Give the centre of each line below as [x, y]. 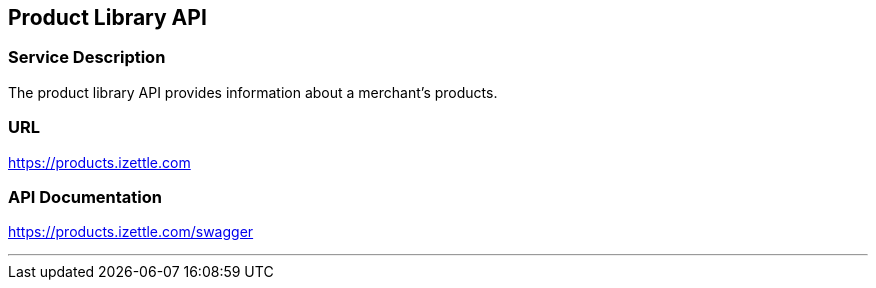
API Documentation [85, 196]
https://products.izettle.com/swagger [131, 232]
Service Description [87, 57]
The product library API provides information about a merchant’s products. [253, 92]
